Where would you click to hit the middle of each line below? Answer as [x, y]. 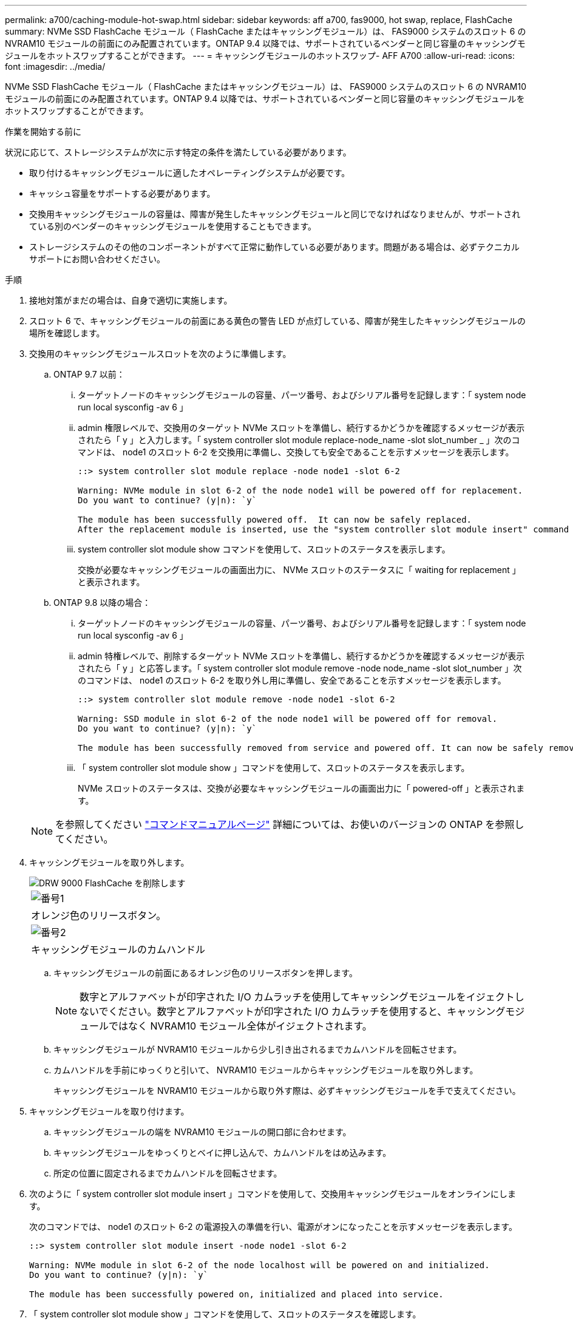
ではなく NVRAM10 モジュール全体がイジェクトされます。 [240, 1026]
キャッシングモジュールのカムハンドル [118, 949]
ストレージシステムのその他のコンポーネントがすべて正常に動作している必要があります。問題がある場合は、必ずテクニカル [274, 247]
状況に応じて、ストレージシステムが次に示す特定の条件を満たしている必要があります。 [178, 152]
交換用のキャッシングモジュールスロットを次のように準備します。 [160, 354]
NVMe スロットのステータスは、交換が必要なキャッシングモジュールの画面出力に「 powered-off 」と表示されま [301, 788]
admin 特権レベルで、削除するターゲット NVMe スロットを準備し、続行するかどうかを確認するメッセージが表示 [301, 656]
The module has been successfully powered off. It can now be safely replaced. [275, 520]
